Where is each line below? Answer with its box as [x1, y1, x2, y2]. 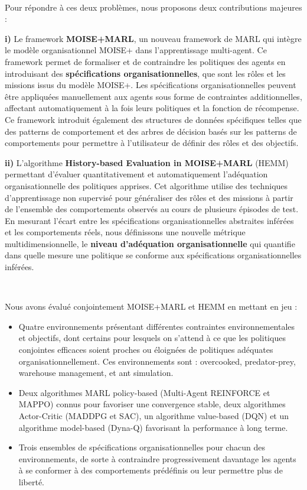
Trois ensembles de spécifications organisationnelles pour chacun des [18, 441, 266, 453]
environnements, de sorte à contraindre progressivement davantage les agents [18, 452, 296, 465]
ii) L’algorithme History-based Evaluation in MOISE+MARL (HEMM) [5, 156, 289, 168]
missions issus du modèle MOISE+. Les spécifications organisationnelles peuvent [5, 79, 296, 91]
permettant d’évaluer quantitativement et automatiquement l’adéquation [5, 168, 268, 180]
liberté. [18, 475, 45, 488]
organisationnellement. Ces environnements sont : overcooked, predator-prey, [18, 355, 296, 367]
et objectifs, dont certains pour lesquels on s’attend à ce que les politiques [18, 332, 286, 344]
